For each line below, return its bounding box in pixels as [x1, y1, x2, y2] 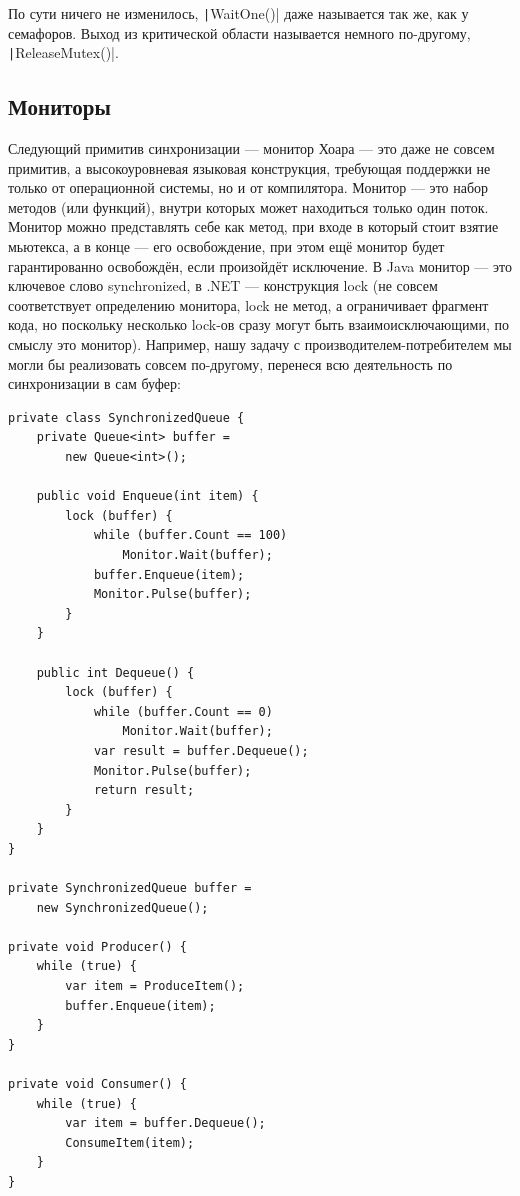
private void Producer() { [8, 939, 187, 954]
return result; [93, 783, 195, 798]
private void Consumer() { [8, 1077, 187, 1092]
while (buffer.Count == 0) [93, 704, 273, 719]
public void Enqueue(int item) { [36, 489, 259, 504]
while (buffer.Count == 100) [93, 528, 288, 543]
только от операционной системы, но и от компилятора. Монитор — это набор [8, 177, 489, 198]
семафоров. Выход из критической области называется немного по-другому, [8, 22, 471, 43]
